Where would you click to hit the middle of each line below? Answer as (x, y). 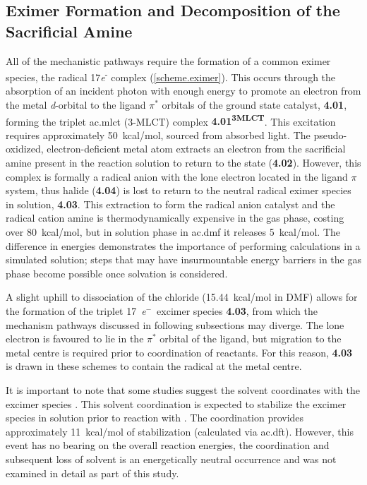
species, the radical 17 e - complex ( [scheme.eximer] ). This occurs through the (171, 76)
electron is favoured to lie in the (75, 339)
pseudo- (330, 134)
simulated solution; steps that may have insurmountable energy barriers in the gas (183, 259)
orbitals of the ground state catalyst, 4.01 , (254, 105)
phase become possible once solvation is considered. (117, 273)
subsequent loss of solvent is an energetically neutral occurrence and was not (171, 459)
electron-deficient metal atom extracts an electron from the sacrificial (196, 149)
